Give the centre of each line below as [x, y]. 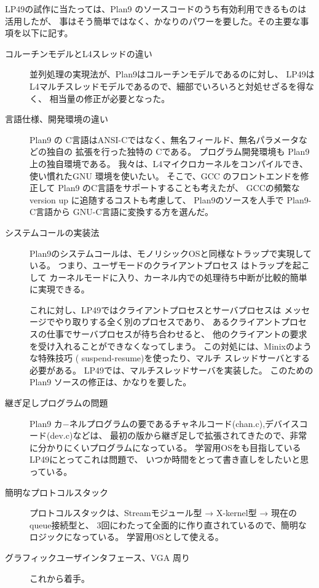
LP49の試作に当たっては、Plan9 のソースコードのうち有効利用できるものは [156, 9]
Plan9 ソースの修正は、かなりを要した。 [111, 382]
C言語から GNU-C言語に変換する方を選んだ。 [122, 212]
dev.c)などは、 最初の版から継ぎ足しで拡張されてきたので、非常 [179, 435]
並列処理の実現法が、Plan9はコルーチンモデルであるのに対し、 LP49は [172, 74]
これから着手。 [60, 578]
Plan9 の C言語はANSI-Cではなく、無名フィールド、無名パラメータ [164, 139]
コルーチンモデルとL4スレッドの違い [79, 53]
